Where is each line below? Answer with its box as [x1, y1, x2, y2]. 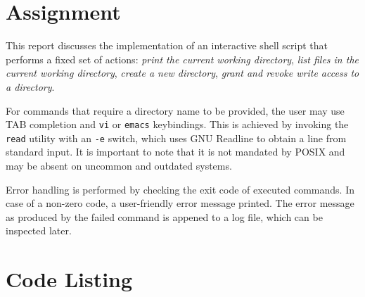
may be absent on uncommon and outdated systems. [6, 158, 232, 172]
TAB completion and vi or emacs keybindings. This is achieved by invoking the [6, 117, 349, 132]
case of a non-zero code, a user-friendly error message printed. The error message [6, 196, 354, 210]
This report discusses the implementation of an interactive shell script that [6, 38, 328, 53]
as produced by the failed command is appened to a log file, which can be [6, 209, 323, 224]
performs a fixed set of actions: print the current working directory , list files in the [6, 51, 359, 66]
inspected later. [6, 223, 72, 238]
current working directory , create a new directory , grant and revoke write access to [6, 65, 359, 80]
